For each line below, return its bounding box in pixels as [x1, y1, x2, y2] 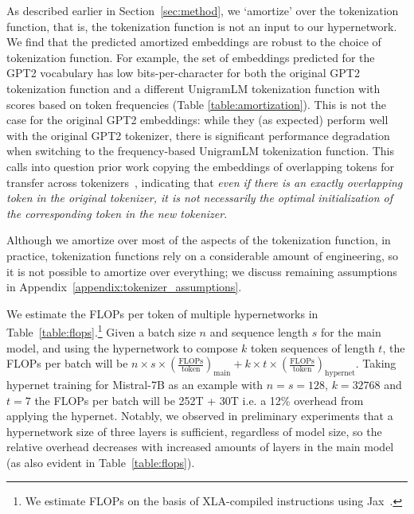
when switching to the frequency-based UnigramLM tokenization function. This [6, 142, 395, 159]
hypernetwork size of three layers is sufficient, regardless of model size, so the [6, 422, 382, 439]
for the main [320, 323, 381, 340]
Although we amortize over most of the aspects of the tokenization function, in [6, 232, 391, 248]
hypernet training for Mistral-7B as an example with [6, 376, 264, 392]
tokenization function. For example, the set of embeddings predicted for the [6, 49, 375, 65]
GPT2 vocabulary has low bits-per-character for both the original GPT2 [6, 64, 360, 81]
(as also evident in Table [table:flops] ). [6, 454, 195, 470]
